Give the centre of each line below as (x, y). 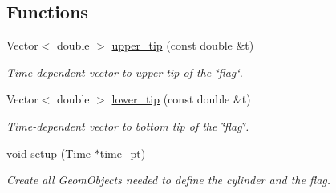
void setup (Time (49, 153)
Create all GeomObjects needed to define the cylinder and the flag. (169, 180)
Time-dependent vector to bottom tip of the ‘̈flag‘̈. (128, 125)
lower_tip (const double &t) (181, 99)
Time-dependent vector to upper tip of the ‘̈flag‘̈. (125, 72)
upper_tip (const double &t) (183, 45)
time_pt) (123, 153)
